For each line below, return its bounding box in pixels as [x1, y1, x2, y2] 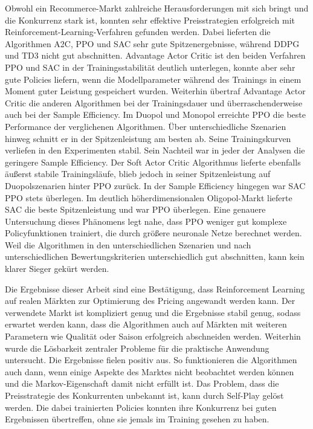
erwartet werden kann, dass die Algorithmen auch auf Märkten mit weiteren [5, 318, 287, 331]
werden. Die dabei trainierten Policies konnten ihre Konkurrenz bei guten [5, 401, 277, 413]
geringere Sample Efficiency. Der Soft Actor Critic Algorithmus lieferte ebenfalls [5, 155, 301, 168]
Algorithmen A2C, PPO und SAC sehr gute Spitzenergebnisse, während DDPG [5, 37, 300, 50]
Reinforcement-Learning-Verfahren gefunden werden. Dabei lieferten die [5, 25, 271, 38]
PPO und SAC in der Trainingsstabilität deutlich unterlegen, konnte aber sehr [5, 60, 295, 73]
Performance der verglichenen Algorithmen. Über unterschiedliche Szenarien [5, 120, 286, 132]
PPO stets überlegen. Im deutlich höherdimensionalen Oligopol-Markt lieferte [5, 191, 292, 204]
